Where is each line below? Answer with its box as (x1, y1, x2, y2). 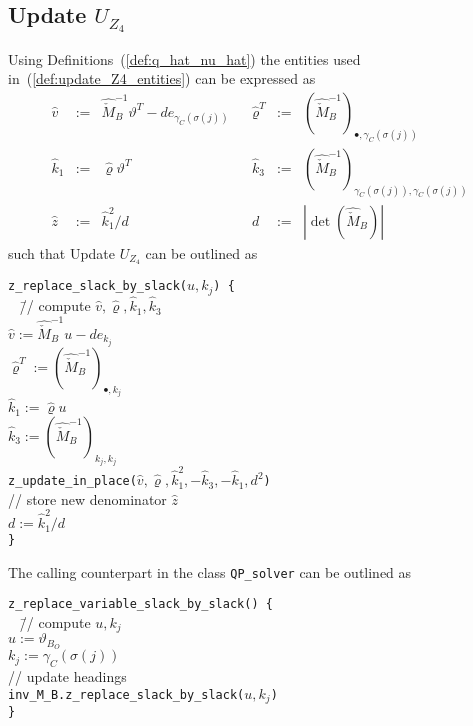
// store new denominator (8, 488, 167, 509)
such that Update (8, 242, 116, 263)
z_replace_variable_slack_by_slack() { (8, 597, 273, 612)
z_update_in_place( (8, 474, 137, 489)
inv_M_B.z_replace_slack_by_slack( (8, 687, 245, 702)
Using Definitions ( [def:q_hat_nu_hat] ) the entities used (8, 48, 361, 69)
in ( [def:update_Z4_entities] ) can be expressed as (8, 68, 316, 89)
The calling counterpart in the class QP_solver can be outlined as (8, 561, 412, 582)
